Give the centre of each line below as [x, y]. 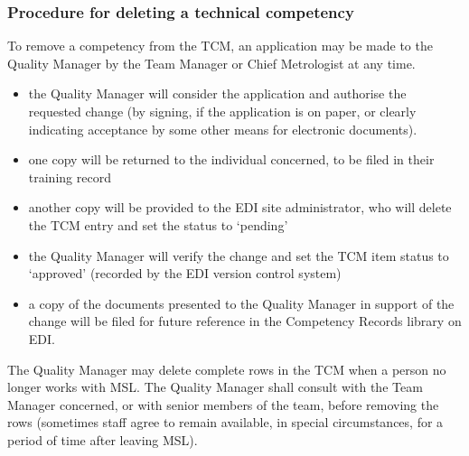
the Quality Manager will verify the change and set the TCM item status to [239, 255]
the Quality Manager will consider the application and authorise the [217, 93]
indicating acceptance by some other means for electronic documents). [223, 129]
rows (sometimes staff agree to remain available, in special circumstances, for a [225, 422]
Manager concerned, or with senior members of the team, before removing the [223, 404]
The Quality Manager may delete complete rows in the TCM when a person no [227, 369]
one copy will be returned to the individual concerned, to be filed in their [231, 159]
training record [70, 177]
